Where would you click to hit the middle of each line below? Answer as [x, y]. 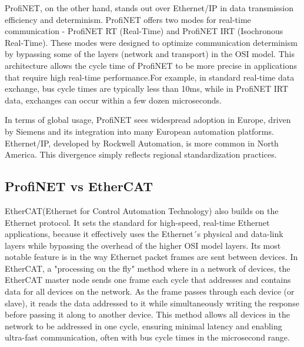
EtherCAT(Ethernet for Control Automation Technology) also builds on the [142, 210]
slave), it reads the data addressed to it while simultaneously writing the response [152, 303]
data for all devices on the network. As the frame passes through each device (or [150, 291]
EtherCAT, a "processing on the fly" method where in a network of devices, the [148, 268]
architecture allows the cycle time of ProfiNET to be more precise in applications [151, 65]
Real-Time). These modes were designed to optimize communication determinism [151, 42]
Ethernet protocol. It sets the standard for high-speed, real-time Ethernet [137, 222]
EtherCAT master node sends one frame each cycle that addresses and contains [148, 280]
